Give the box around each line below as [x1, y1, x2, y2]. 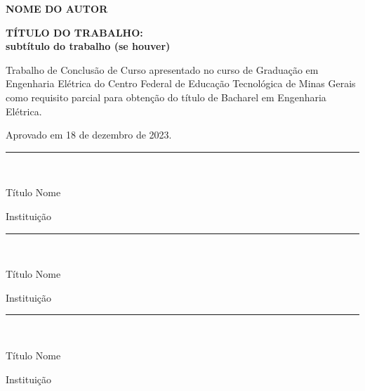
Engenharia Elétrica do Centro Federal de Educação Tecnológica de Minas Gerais [6, 76, 356, 91]
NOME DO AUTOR [6, 1, 108, 15]
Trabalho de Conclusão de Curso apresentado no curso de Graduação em [6, 62, 319, 77]
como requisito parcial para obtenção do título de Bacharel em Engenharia [6, 89, 326, 104]
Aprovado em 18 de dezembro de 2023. [6, 127, 172, 142]
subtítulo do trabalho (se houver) [6, 39, 171, 53]
